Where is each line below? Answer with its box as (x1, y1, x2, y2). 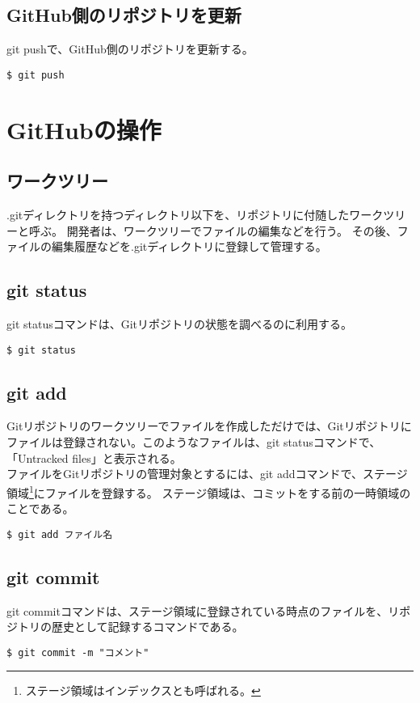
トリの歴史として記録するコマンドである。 (17, 618, 244, 635)
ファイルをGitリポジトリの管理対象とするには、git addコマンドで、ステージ (6, 465, 408, 482)
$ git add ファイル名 (6, 528, 113, 540)
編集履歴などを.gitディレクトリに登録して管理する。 (51, 238, 327, 255)
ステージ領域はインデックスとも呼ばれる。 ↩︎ (25, 682, 261, 699)
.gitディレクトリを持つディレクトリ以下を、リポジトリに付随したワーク (6, 206, 384, 223)
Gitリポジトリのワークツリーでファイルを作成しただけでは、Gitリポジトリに (6, 417, 412, 434)
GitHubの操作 (6, 112, 162, 146)
